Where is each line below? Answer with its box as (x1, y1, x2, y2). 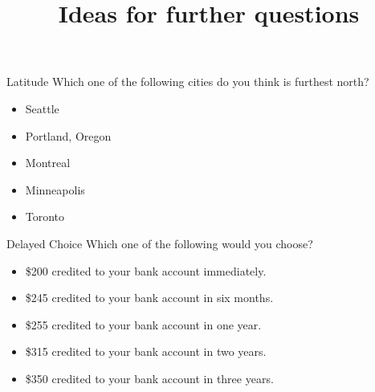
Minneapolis (25, 181, 85, 198)
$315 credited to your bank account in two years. (25, 343, 267, 360)
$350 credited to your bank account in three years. (25, 370, 274, 386)
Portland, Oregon (25, 127, 112, 144)
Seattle (25, 100, 59, 116)
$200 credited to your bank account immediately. (25, 262, 267, 279)
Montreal (25, 154, 71, 171)
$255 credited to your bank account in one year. (25, 316, 262, 333)
